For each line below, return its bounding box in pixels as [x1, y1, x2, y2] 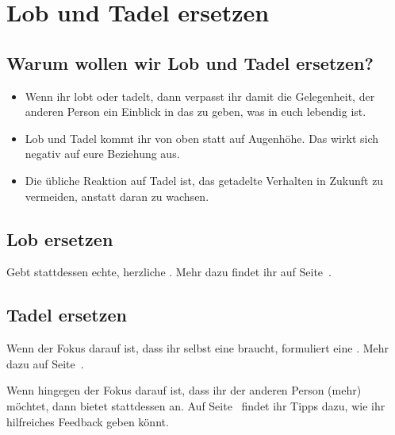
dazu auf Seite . [6, 355, 84, 371]
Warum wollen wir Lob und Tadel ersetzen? [6, 50, 374, 75]
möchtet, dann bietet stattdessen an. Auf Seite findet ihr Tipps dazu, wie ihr [6, 397, 385, 414]
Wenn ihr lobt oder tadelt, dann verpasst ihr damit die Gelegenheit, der [25, 87, 375, 104]
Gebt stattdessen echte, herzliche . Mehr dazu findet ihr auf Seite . [6, 264, 332, 280]
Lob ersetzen [6, 226, 113, 251]
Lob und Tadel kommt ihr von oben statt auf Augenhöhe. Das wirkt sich [25, 129, 379, 146]
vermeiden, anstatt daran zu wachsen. [25, 187, 209, 204]
